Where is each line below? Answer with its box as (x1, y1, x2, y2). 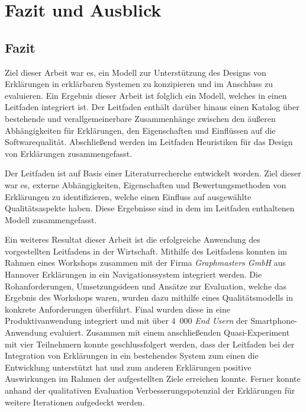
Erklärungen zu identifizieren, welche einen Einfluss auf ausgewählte (5, 190, 252, 202)
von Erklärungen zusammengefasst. (5, 147, 133, 159)
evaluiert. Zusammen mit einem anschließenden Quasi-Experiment (50, 326, 290, 339)
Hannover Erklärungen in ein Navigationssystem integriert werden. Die (5, 268, 262, 281)
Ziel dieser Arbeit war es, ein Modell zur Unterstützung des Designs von (5, 66, 266, 78)
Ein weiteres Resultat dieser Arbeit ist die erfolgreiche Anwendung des (5, 233, 260, 246)
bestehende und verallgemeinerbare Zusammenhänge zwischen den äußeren (5, 112, 276, 124)
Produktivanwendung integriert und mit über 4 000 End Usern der (5, 314, 248, 327)
